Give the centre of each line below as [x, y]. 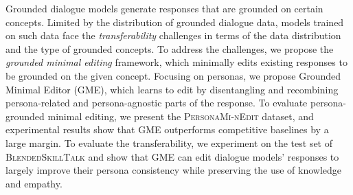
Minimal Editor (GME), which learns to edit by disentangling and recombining [172, 89]
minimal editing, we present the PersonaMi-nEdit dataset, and [181, 116]
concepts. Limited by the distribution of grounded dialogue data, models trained [175, 22]
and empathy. [34, 183]
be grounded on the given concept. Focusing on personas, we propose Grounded [173, 75]
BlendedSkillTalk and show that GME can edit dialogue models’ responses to [172, 156]
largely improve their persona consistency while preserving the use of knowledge [174, 170]
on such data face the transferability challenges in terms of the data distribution [173, 35]
